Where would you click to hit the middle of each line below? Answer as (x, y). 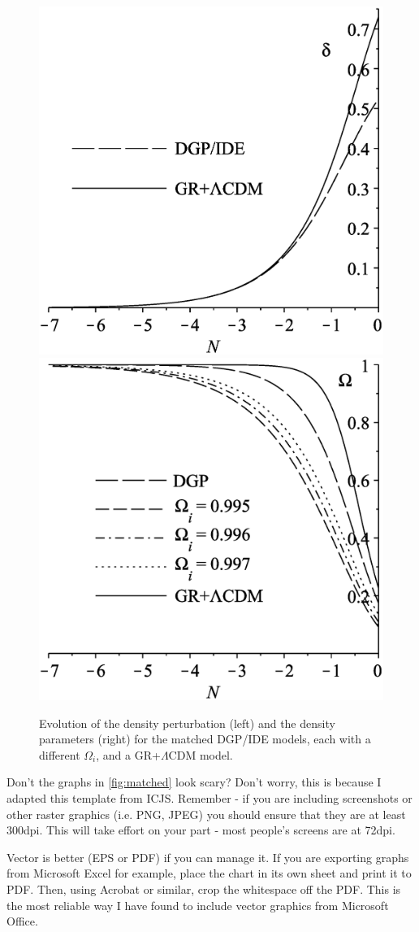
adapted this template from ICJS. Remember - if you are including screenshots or (209, 798)
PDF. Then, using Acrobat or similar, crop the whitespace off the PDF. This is (204, 888)
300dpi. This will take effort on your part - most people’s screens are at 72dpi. (201, 830)
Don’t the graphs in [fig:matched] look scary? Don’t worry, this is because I (194, 782)
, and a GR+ (128, 754)
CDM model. (201, 754)
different (60, 754)
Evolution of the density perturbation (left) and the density (187, 723)
